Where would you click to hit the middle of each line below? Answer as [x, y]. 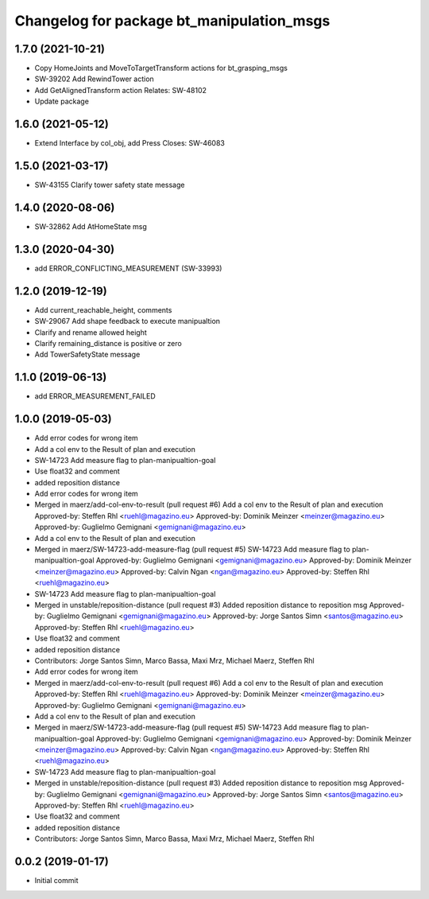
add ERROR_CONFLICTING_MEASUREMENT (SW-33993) [128, 268]
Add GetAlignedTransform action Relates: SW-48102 [120, 90]
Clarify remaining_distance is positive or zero [108, 343]
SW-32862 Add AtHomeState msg [91, 226]
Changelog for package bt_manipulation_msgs [172, 21]
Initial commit [56, 881]
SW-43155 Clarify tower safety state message [110, 185]
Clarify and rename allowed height [91, 332]
